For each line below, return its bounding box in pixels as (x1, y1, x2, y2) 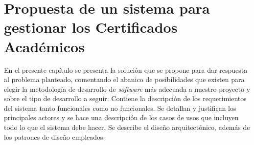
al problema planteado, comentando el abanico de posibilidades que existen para (4, 74, 245, 84)
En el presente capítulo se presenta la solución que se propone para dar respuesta (4, 64, 248, 75)
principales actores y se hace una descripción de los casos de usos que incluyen (4, 112, 239, 123)
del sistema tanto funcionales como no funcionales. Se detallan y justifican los (4, 103, 236, 113)
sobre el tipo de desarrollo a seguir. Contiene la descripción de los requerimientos (4, 93, 247, 104)
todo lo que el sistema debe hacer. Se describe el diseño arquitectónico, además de (4, 122, 250, 132)
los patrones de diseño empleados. (4, 131, 105, 142)
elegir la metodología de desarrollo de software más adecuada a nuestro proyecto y (4, 83, 250, 94)
